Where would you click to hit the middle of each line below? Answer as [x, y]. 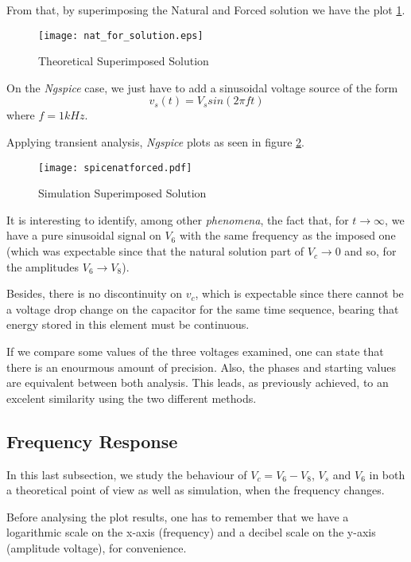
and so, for [370, 251]
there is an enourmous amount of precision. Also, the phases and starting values [201, 367]
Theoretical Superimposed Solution [124, 61]
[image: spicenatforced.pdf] [115, 168]
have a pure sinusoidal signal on [84, 235]
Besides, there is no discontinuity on [95, 293]
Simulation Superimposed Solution [122, 193]
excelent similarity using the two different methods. [132, 398]
